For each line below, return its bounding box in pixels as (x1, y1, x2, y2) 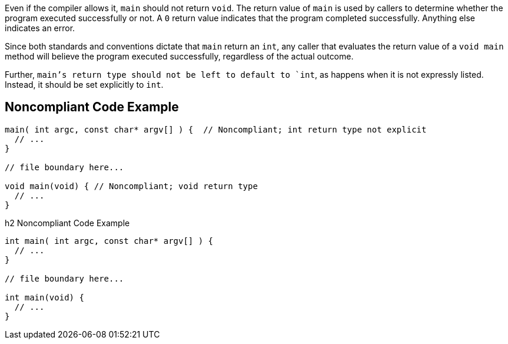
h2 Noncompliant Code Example (5, 217, 130, 228)
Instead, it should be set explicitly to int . (5, 80, 164, 90)
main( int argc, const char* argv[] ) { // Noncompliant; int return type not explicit (5, 124, 427, 134)
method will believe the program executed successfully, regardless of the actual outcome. (5, 51, 354, 61)
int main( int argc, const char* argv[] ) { (5, 236, 214, 246)
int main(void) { (5, 292, 84, 302)
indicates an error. (5, 23, 75, 33)
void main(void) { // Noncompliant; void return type (5, 181, 258, 191)
